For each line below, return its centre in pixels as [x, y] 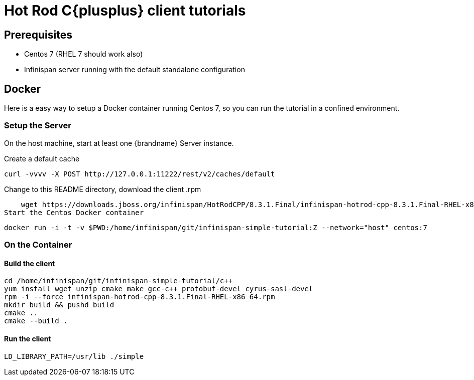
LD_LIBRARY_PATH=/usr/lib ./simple [74, 356]
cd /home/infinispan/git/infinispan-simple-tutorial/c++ [118, 281]
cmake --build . [36, 321]
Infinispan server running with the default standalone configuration [135, 70]
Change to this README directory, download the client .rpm [103, 189]
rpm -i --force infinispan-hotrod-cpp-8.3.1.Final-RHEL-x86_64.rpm [140, 297]
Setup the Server [38, 126]
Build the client [30, 263]
